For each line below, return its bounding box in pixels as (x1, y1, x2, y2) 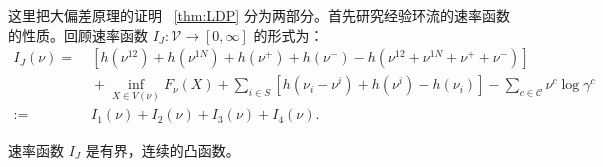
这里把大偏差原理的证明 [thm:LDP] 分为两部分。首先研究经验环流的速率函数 (8, 5, 510, 25)
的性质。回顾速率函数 (8, 24, 148, 45)
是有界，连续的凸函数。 (85, 139, 240, 160)
